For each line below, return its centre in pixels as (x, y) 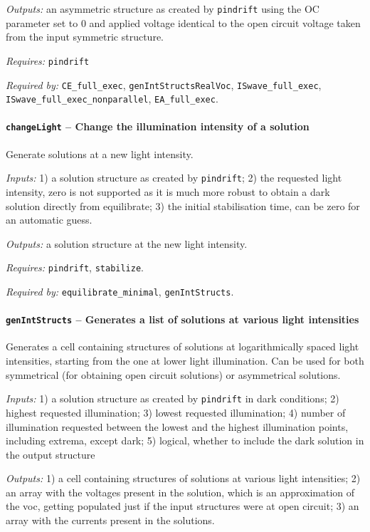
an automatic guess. (49, 220)
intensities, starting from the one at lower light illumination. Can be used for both (185, 361)
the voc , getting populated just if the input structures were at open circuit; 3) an (183, 506)
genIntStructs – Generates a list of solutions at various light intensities (183, 319)
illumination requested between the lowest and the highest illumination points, (177, 426)
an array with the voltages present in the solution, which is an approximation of (180, 492)
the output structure (51, 454)
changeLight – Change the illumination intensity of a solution (158, 126)
